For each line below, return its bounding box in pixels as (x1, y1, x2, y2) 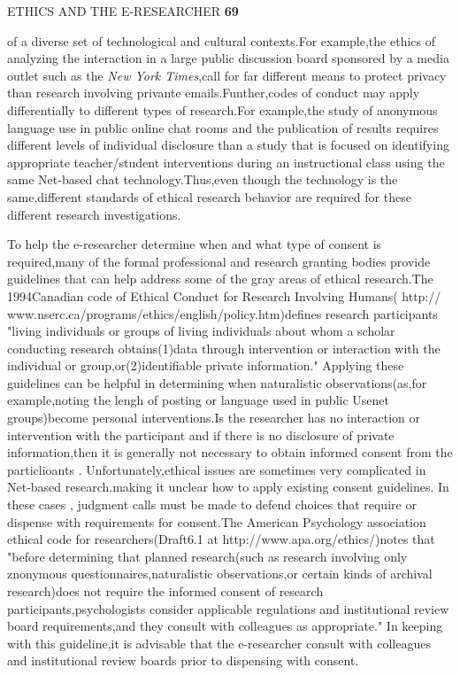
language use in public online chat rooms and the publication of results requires (7, 118, 439, 136)
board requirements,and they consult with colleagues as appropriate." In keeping (7, 617, 443, 635)
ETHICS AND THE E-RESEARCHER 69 (7, 2, 239, 19)
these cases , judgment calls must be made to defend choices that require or (7, 495, 417, 514)
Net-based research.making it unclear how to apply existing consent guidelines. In (7, 477, 449, 496)
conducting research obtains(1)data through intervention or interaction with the (7, 338, 441, 357)
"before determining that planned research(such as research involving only (7, 547, 408, 565)
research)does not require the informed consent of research (7, 582, 324, 600)
